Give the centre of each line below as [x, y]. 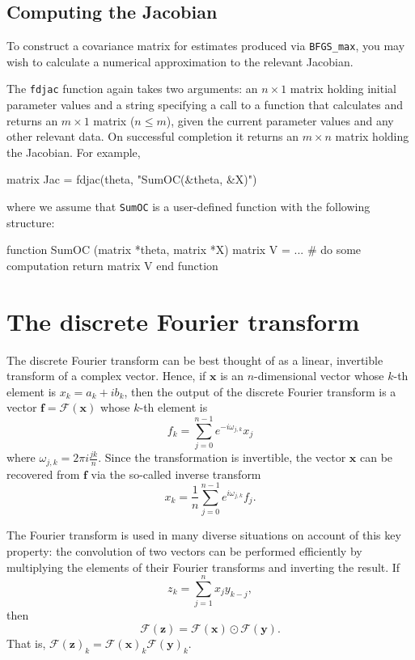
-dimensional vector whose [319, 376]
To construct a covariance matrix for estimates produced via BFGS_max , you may [206, 46]
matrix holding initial [343, 89]
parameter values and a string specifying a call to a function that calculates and [205, 105]
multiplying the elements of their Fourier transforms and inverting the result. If [203, 567]
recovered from [43, 474]
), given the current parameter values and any [280, 120]
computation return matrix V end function [112, 265]
